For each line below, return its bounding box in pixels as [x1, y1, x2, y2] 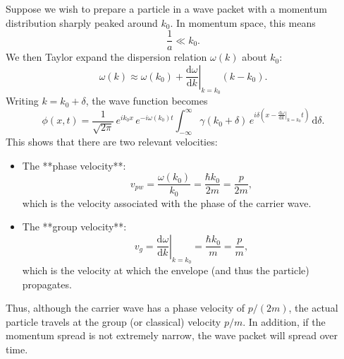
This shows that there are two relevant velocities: [6, 134, 218, 148]
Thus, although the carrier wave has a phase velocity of [6, 300, 245, 315]
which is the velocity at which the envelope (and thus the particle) [22, 263, 309, 278]
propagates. [22, 276, 72, 291]
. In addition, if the [242, 314, 326, 329]
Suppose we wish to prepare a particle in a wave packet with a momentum [6, 1, 327, 16]
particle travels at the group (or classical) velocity [6, 314, 221, 329]
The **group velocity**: [22, 219, 127, 234]
